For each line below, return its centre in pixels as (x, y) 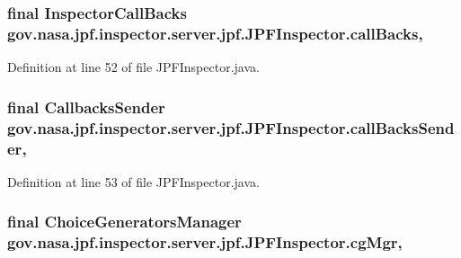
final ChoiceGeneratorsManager (124, 222)
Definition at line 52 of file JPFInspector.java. (133, 67)
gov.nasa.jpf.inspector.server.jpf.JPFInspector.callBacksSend (231, 127)
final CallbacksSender (86, 107)
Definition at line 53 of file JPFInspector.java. (133, 181)
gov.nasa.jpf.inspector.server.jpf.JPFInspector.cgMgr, (205, 242)
